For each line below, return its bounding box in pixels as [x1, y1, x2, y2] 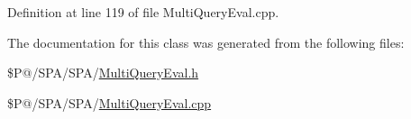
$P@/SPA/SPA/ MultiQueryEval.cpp [7, 93, 212, 112]
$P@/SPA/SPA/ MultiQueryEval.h [7, 63, 199, 82]
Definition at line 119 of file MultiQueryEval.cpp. [7, 3, 279, 21]
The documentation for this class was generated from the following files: [7, 32, 405, 51]
